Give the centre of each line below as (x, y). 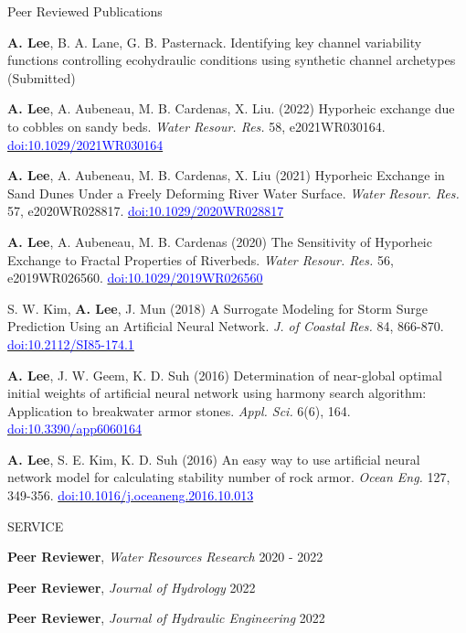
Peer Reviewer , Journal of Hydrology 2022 (132, 587)
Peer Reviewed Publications (85, 11)
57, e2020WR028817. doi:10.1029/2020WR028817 (146, 211)
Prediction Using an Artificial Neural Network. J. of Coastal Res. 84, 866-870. (226, 326)
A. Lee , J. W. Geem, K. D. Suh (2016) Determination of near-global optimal (225, 375)
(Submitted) (42, 77)
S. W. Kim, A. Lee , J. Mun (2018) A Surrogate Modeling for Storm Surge (217, 308)
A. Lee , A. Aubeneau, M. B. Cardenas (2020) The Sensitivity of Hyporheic (220, 241)
